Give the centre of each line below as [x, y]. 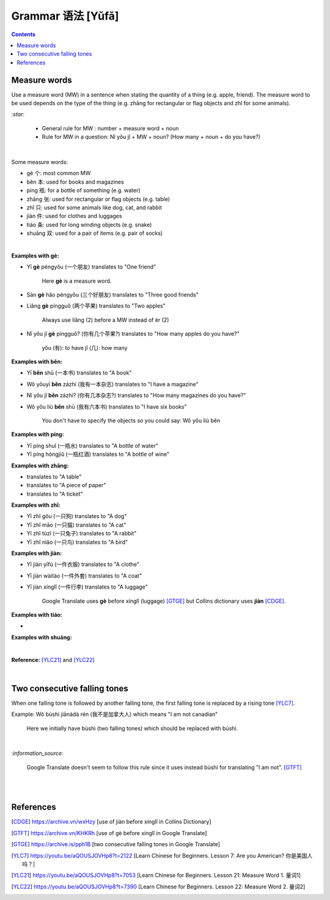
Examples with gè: [35, 255]
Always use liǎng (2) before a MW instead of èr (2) [105, 320]
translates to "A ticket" [55, 494]
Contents [24, 34]
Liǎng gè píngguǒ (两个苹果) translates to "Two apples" [96, 306]
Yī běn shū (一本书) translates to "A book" [79, 373]
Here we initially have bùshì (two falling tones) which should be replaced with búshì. [132, 728]
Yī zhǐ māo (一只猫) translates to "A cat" [76, 525]
